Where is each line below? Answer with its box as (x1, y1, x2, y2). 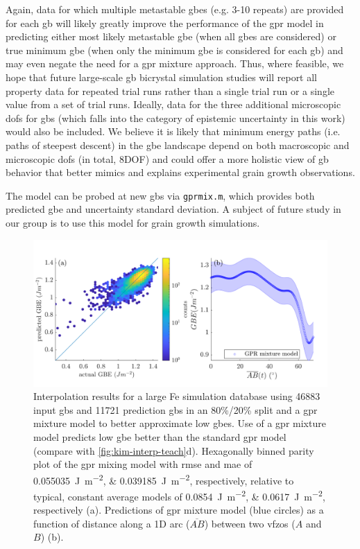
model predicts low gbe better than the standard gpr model (33, 429, 286, 444)
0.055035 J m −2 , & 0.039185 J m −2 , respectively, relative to (33, 471, 294, 487)
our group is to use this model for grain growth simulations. (6, 215, 260, 229)
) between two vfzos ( (204, 516, 295, 530)
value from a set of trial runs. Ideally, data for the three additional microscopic (6, 97, 341, 112)
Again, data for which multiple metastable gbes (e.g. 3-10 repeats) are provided (6, 2, 344, 16)
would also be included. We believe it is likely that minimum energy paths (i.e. (6, 124, 341, 139)
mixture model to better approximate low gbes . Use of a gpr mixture (33, 416, 326, 430)
